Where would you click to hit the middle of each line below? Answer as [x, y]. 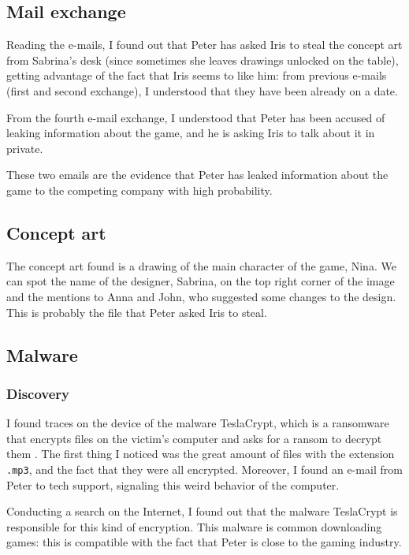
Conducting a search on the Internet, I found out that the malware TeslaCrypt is [202, 511]
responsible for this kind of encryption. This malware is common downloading [194, 526]
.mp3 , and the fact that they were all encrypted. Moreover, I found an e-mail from [204, 469]
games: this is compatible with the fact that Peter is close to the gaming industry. [204, 542]
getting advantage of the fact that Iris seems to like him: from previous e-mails [197, 75]
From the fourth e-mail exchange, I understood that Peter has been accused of [196, 117]
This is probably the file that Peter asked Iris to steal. [137, 312]
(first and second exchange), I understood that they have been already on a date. [202, 90]
